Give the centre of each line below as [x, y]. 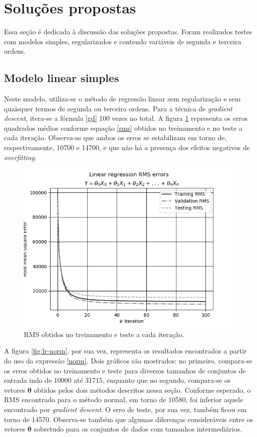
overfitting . [20, 157]
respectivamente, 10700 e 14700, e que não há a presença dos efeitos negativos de [127, 147]
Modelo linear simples [62, 78]
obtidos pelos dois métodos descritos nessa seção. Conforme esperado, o [142, 390]
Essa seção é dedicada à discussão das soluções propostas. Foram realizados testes [128, 32]
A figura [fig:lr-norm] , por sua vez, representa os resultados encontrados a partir [126, 351]
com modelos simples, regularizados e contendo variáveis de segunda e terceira [123, 41]
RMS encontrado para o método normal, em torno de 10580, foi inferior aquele [124, 399]
